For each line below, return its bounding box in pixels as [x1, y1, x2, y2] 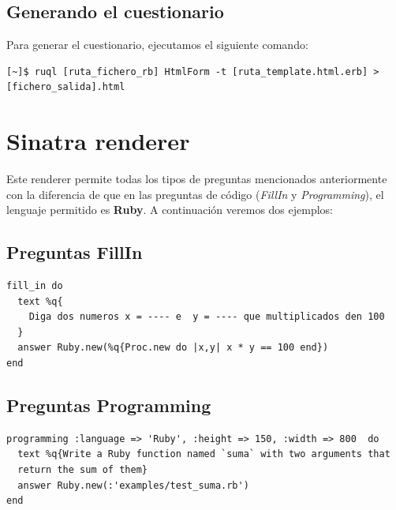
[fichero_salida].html [6, 81, 125, 93]
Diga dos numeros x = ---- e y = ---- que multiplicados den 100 [28, 311, 385, 323]
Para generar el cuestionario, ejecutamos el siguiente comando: [6, 36, 308, 53]
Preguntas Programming [6, 393, 211, 418]
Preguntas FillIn [6, 240, 143, 264]
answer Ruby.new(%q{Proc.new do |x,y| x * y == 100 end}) [17, 342, 329, 354]
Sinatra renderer [6, 125, 190, 157]
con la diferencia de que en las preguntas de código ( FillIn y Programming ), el [6, 186, 384, 202]
